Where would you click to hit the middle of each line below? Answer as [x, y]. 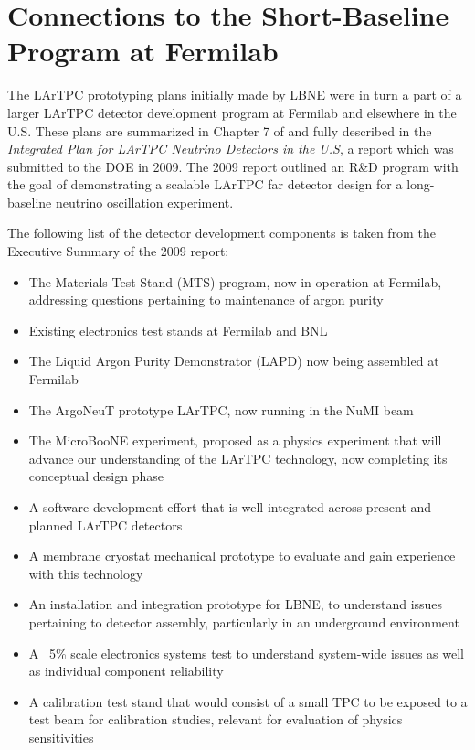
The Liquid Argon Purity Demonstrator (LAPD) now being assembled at [234, 361]
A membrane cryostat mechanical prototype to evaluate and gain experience [242, 556]
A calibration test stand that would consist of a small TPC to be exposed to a [248, 701]
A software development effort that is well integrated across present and [230, 507]
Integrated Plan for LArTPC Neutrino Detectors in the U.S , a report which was [231, 149]
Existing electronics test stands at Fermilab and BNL [178, 330]
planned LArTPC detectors [106, 525]
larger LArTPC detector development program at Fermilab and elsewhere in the [232, 112]
